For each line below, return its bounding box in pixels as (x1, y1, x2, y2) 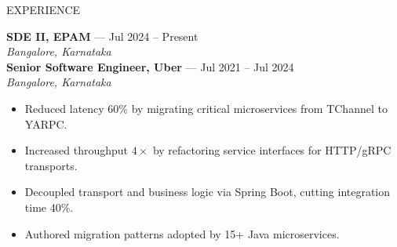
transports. (24, 157, 78, 173)
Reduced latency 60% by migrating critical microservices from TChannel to (24, 100, 388, 116)
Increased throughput (24, 142, 129, 158)
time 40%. (24, 198, 74, 215)
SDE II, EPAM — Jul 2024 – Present (6, 27, 198, 44)
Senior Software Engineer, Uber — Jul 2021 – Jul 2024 (6, 58, 294, 74)
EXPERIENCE (6, 2, 81, 17)
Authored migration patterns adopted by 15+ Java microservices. (24, 225, 340, 242)
